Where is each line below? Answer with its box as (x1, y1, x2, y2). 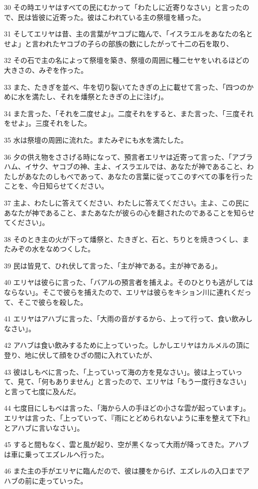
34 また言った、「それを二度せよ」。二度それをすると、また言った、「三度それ (4, 108, 254, 118)
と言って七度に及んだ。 (4, 386, 80, 396)
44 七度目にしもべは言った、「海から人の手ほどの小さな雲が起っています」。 (4, 403, 250, 413)
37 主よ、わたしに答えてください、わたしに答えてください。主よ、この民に (4, 197, 250, 208)
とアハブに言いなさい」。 (4, 422, 84, 433)
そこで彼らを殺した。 (17, 296, 88, 307)
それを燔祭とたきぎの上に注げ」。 (59, 91, 168, 102)
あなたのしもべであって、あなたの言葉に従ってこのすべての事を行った (24, 171, 253, 181)
